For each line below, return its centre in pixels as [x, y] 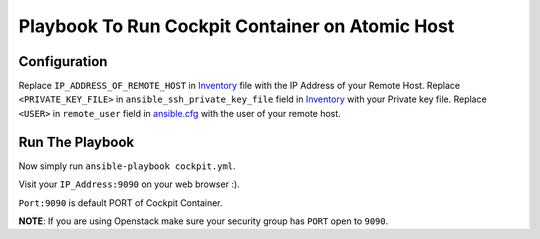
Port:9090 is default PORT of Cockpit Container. [121, 202]
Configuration [63, 61]
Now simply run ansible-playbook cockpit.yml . [127, 166]
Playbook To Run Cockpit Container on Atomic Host [236, 26]
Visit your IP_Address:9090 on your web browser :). [129, 184]
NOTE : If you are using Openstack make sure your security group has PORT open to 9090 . [203, 221]
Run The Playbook [76, 141]
